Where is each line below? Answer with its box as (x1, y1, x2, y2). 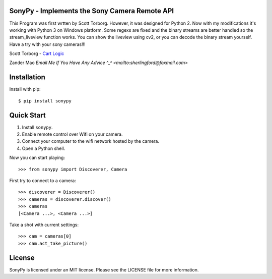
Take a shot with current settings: (9, 221, 79, 228)
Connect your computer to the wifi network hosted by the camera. (22, 138, 160, 144)
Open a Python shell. (22, 145, 65, 151)
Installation (9, 73, 45, 82)
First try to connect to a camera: (9, 178, 77, 184)
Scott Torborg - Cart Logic (9, 50, 64, 57)
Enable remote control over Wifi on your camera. (22, 131, 123, 137)
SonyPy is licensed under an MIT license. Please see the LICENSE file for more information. (9, 266, 199, 272)
